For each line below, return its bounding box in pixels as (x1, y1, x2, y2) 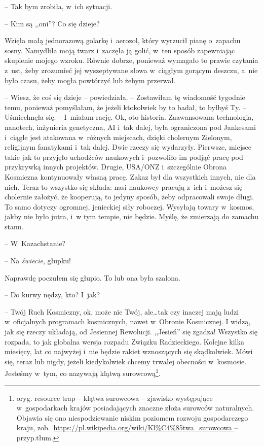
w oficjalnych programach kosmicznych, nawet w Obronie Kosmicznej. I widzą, (5, 316, 251, 327)
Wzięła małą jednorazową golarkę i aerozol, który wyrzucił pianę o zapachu (5, 35, 241, 46)
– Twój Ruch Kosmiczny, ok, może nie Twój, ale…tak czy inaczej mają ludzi (5, 306, 239, 317)
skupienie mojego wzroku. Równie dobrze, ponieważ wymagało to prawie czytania (5, 55, 258, 65)
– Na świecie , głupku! (5, 255, 71, 266)
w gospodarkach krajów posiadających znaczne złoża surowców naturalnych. (16, 402, 254, 413)
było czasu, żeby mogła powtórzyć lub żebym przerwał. (5, 75, 176, 85)
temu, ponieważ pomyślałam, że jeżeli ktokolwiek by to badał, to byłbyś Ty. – (5, 101, 247, 112)
